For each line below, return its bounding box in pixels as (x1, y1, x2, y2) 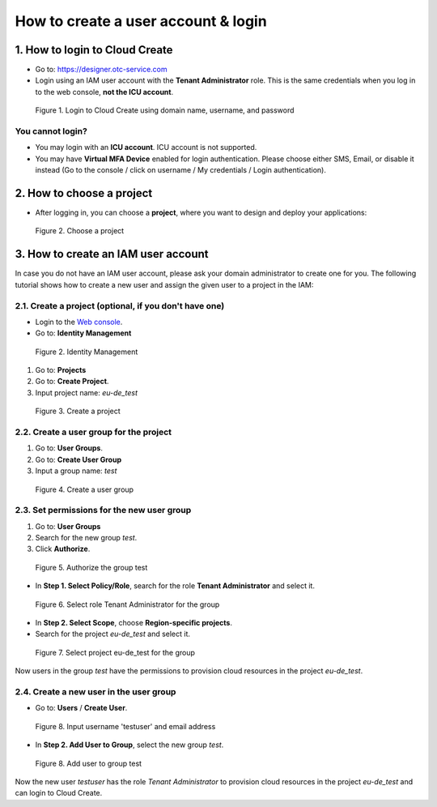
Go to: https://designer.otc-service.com (35, 65, 168, 75)
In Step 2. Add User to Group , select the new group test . (35, 740, 224, 749)
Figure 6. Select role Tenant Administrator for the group (35, 600, 220, 609)
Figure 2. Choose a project (35, 226, 125, 236)
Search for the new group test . (35, 533, 138, 543)
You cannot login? (15, 126, 88, 137)
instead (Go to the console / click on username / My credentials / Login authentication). (35, 165, 327, 175)
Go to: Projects (35, 365, 87, 375)
